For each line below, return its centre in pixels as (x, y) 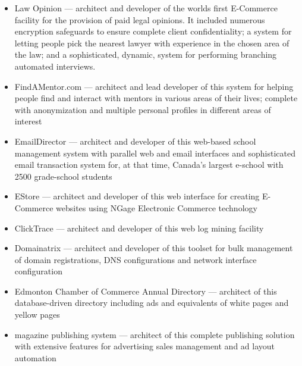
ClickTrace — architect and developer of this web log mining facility (139, 228)
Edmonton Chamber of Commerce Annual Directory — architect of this (146, 291)
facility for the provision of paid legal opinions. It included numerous (140, 19)
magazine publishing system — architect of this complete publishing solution (155, 334)
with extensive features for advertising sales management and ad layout (145, 346)
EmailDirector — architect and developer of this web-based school (135, 141)
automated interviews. (55, 66)
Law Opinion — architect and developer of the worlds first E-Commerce (146, 8)
